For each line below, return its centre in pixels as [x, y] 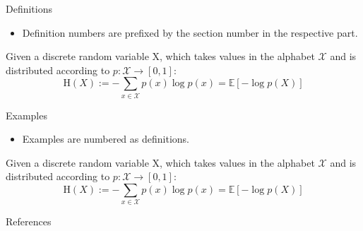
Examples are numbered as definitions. [106, 139]
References [29, 221]
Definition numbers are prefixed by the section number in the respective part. [190, 32]
